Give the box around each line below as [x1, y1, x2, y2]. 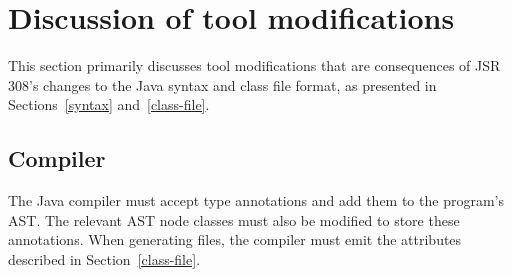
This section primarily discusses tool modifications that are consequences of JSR [8, 55, 501, 76]
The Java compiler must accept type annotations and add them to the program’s [8, 190, 504, 211]
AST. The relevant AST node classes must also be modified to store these [8, 209, 460, 230]
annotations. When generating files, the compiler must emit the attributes [8, 229, 462, 250]
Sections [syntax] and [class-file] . [8, 94, 210, 115]
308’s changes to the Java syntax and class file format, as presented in [8, 74, 437, 95]
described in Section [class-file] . [8, 248, 201, 269]
